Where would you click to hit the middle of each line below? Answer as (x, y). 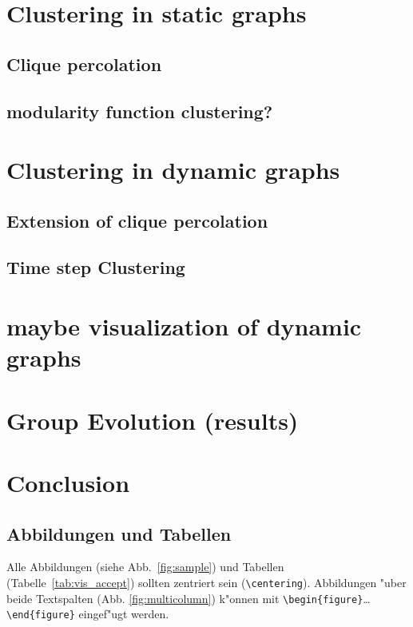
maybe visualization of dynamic (184, 326)
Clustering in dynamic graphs (173, 170)
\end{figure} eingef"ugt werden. (88, 614)
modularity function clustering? (140, 111)
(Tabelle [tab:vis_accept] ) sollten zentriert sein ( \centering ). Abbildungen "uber (206, 582)
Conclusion (68, 482)
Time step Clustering (96, 267)
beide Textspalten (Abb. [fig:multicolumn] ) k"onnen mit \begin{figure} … (189, 598)
